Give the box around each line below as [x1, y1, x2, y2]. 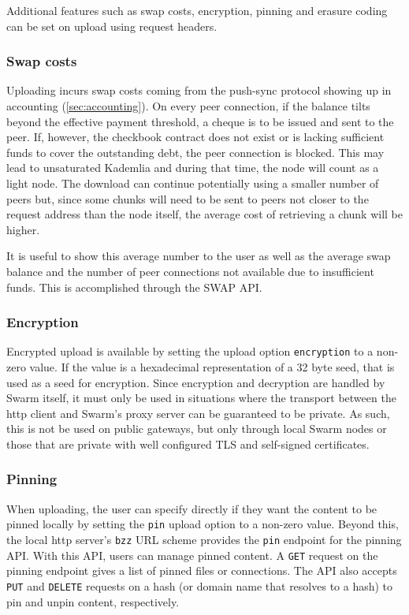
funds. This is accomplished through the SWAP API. [6, 278, 262, 295]
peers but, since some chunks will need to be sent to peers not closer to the [6, 190, 369, 207]
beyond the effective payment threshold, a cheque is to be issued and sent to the [6, 113, 394, 129]
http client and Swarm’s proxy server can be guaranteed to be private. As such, [6, 404, 390, 421]
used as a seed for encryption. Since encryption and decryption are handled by [6, 374, 385, 390]
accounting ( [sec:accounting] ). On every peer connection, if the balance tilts [6, 98, 370, 114]
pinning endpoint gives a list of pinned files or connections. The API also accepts [6, 562, 397, 579]
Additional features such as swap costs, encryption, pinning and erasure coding [6, 2, 388, 18]
